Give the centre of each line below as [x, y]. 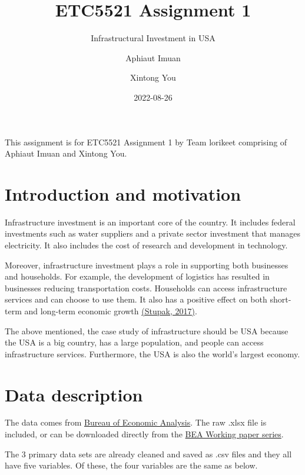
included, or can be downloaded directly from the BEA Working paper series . [144, 434]
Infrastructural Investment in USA [153, 38]
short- [281, 299]
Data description [74, 394]
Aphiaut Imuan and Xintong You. [66, 153]
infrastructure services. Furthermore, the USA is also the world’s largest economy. [152, 353]
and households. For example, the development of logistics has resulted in [137, 276]
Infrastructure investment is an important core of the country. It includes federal [150, 222]
